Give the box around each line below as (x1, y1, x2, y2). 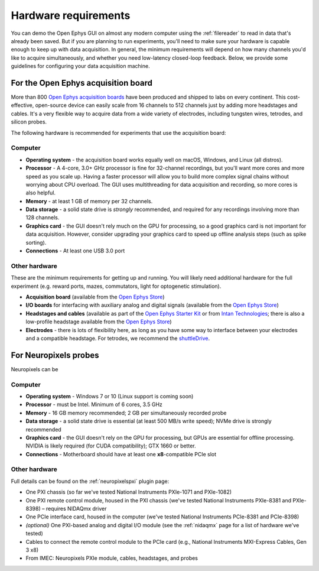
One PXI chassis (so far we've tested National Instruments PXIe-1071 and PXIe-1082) (25, 488, 232, 496)
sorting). (25, 239, 47, 246)
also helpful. (25, 189, 56, 196)
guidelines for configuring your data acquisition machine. (11, 63, 150, 70)
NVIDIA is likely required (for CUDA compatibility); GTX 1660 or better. (25, 442, 196, 449)
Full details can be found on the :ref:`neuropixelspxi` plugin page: (11, 478, 170, 485)
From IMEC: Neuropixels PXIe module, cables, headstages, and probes (25, 554, 198, 562)
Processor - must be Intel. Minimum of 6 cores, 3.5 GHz (25, 401, 162, 408)
